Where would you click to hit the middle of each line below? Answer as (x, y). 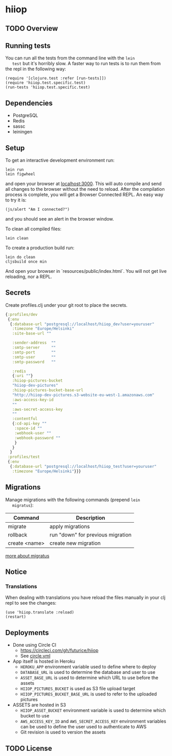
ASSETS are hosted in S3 (39, 705)
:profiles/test (24, 457)
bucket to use (35, 716)
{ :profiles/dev (21, 314)
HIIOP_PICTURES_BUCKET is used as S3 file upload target (78, 689)
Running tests (28, 45)
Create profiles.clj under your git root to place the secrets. (67, 305)
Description (91, 518)
